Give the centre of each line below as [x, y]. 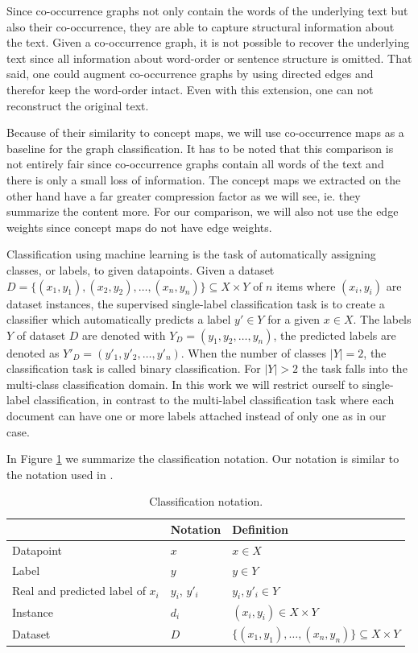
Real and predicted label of [79, 591]
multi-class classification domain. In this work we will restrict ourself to [182, 384]
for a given [294, 319]
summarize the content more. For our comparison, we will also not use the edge [203, 211]
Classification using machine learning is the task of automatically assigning [191, 254]
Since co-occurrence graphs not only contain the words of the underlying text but [207, 10]
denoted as [33, 352]
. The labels [382, 319]
